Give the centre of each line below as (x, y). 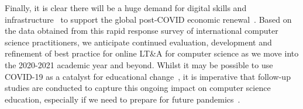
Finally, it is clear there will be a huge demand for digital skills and (126, 8)
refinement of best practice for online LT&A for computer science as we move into (152, 53)
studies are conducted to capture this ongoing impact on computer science (138, 88)
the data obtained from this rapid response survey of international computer (142, 31)
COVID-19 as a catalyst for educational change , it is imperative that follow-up (148, 76)
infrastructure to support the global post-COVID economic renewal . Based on (148, 19)
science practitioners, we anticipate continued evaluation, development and (138, 42)
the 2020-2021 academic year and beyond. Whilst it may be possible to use (139, 64)
